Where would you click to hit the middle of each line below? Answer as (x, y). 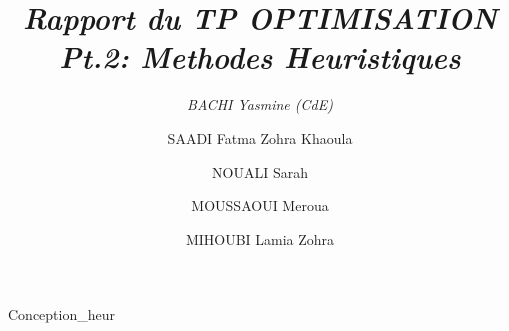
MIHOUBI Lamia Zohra (260, 238)
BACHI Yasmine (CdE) (260, 104)
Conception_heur (62, 314)
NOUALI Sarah (260, 171)
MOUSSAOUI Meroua (260, 205)
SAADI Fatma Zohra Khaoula (260, 137)
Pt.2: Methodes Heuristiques (260, 57)
